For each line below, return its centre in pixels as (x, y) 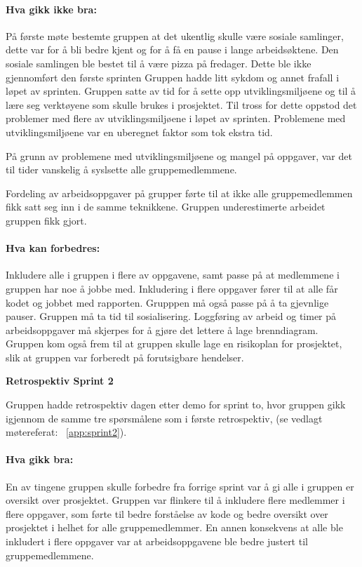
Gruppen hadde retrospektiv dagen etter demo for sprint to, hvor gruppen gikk (176, 405)
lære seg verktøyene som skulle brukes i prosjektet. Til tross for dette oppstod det (181, 104)
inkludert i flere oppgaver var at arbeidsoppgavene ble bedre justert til (157, 541)
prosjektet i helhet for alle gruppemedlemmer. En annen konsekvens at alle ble (174, 527)
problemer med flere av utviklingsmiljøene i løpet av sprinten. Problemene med (176, 118)
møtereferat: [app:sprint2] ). (66, 432)
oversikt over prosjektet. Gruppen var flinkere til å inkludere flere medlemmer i (175, 500)
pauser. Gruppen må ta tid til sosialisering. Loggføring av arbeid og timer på (171, 316)
